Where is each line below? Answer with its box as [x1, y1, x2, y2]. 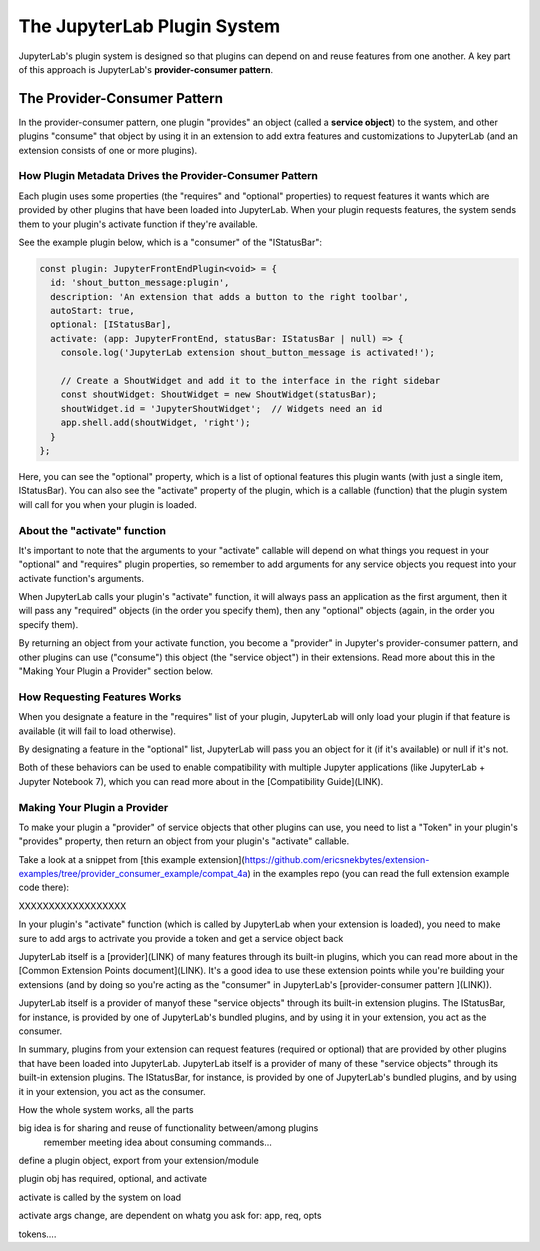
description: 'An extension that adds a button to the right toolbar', [50, 291, 409, 302]
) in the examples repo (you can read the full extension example [247, 868, 510, 880]
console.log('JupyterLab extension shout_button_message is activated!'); [60, 347, 435, 359]
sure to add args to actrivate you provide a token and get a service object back [18, 932, 344, 944]
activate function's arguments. [18, 572, 145, 584]
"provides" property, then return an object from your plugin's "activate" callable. [18, 835, 350, 847]
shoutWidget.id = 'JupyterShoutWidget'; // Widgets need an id [60, 403, 383, 414]
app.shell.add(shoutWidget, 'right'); [60, 417, 251, 429]
